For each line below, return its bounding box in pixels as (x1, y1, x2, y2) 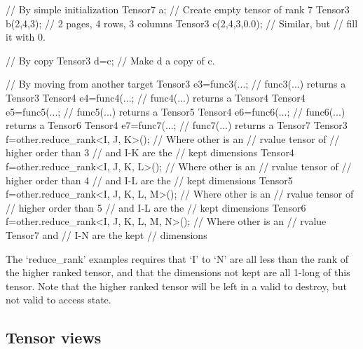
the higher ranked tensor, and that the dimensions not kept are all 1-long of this (6, 265, 350, 280)
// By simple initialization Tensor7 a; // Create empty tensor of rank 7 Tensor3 (6, 2, 350, 16)
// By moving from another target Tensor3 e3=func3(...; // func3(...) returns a (6, 76, 346, 91)
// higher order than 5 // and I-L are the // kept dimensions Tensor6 (6, 200, 306, 214)
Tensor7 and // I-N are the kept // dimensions (6, 227, 207, 242)
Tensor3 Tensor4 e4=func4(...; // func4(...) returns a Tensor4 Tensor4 (6, 90, 306, 104)
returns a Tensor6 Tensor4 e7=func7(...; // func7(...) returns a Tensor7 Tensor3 (6, 118, 348, 132)
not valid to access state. (6, 292, 111, 307)
